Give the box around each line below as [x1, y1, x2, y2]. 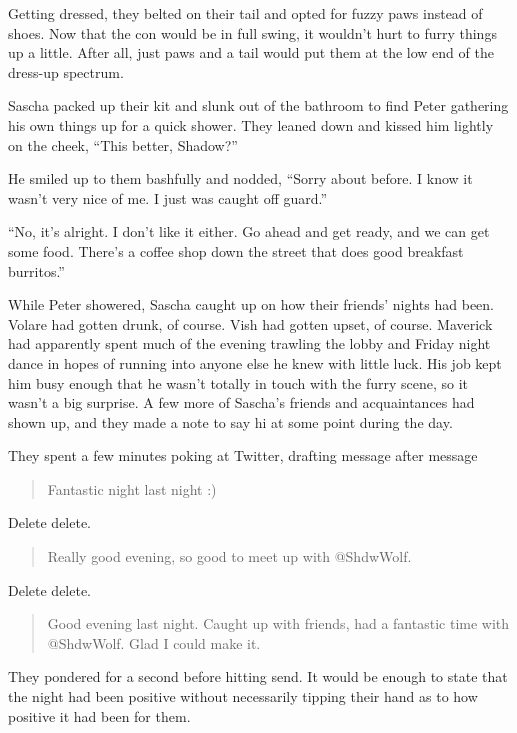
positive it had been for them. [8, 705, 191, 726]
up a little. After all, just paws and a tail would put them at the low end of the [8, 42, 494, 63]
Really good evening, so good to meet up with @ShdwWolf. [47, 546, 412, 567]
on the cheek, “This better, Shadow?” [8, 134, 238, 155]
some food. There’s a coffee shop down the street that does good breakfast [8, 240, 464, 261]
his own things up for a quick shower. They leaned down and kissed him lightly [8, 114, 494, 135]
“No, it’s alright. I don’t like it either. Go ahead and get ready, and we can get [8, 221, 490, 242]
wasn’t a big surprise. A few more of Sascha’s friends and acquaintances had [8, 392, 475, 413]
